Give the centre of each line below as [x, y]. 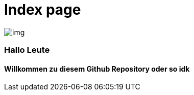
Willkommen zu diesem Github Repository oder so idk [97, 69]
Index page [43, 10]
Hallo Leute [27, 50]
